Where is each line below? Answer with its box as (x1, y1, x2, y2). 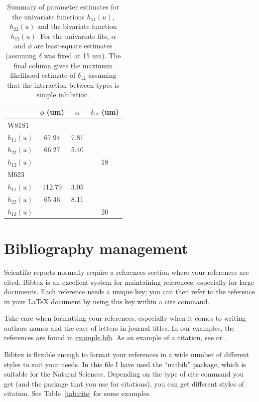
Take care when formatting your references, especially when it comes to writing (4, 313, 246, 323)
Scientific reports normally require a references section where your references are (4, 266, 249, 277)
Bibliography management (4, 237, 188, 258)
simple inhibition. (36, 89, 90, 100)
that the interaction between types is (7, 79, 120, 90)
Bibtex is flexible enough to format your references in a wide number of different (4, 349, 250, 360)
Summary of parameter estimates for (7, 1, 120, 11)
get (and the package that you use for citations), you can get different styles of (4, 378, 244, 389)
